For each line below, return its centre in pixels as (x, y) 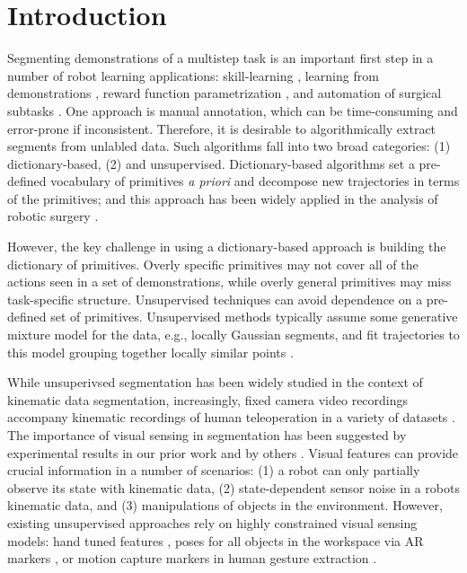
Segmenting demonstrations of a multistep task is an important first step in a (220, 58)
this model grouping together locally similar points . (150, 352)
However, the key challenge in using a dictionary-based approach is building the (227, 247)
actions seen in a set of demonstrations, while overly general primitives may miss (229, 282)
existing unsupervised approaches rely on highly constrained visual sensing (212, 522)
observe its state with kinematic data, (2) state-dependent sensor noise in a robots (233, 487)
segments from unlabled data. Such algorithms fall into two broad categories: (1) (229, 146)
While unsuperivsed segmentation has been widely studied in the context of (215, 382)
